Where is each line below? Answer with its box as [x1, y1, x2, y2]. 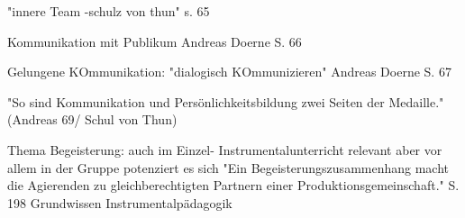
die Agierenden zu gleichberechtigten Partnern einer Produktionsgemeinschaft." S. [7, 176, 460, 195]
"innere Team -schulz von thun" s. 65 [7, 2, 210, 20]
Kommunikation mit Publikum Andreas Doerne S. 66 [7, 32, 302, 50]
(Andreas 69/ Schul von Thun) [7, 110, 178, 129]
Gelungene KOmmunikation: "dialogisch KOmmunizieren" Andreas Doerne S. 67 [7, 62, 451, 81]
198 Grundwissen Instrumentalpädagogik [7, 193, 232, 212]
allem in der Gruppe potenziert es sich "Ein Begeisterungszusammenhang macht [7, 158, 450, 177]
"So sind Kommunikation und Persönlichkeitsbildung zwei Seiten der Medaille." [7, 92, 444, 111]
